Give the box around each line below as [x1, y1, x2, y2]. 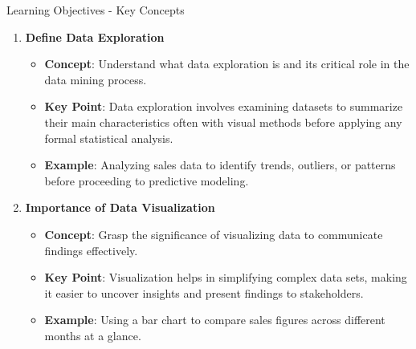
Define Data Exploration [25, 28, 165, 45]
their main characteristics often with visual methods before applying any [44, 113, 402, 130]
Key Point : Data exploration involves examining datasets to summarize [44, 98, 403, 115]
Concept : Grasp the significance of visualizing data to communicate [44, 225, 383, 242]
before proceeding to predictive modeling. [44, 172, 249, 189]
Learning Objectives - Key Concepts [6, 2, 185, 18]
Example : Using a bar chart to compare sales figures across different [44, 311, 385, 328]
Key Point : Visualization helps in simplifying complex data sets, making [44, 269, 407, 286]
